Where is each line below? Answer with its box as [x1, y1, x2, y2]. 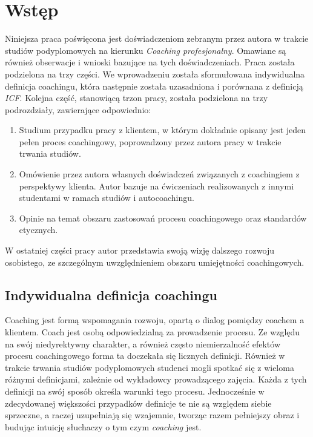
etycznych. [19, 223, 58, 236]
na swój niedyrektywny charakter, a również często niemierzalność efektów [5, 337, 280, 350]
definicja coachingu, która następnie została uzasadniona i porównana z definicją [5, 79, 303, 92]
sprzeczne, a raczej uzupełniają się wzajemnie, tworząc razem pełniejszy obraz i [5, 409, 300, 421]
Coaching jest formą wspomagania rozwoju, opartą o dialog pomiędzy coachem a [5, 314, 305, 326]
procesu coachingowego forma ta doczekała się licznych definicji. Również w [5, 349, 285, 362]
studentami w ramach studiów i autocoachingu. [19, 191, 194, 204]
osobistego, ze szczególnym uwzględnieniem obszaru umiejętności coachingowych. [5, 255, 305, 268]
